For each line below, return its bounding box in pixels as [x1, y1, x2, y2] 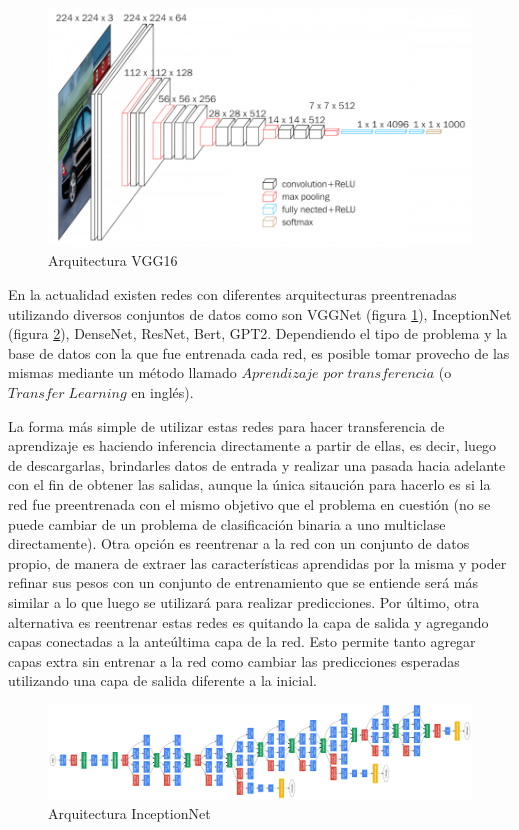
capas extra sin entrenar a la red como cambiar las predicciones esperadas [8, 650, 460, 671]
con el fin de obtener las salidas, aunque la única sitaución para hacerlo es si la [8, 474, 491, 495]
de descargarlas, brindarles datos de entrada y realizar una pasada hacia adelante [8, 454, 506, 475]
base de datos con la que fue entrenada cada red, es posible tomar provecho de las [8, 342, 510, 363]
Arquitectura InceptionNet [48, 803, 211, 824]
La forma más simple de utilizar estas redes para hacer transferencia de [8, 415, 445, 436]
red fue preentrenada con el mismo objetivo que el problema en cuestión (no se [8, 493, 491, 514]
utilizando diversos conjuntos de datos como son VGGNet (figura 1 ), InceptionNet [8, 303, 512, 324]
